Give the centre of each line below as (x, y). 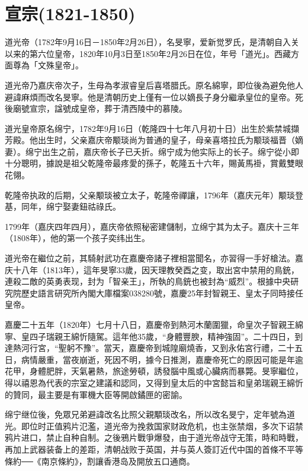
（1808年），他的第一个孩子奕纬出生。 (77, 238)
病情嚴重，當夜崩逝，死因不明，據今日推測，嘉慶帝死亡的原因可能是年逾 (162, 359)
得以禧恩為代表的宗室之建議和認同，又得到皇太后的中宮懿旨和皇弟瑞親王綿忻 (154, 382)
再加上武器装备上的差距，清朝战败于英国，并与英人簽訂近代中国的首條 (142, 449)
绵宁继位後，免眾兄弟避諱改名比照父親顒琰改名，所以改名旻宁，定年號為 (146, 414)
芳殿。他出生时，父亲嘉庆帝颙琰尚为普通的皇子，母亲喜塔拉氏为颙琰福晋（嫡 (154, 140)
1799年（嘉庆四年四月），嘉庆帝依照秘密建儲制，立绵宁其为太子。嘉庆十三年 (152, 226)
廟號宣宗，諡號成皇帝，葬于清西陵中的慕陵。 (100, 108)
